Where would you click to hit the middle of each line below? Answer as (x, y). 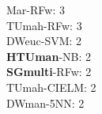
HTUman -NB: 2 (49, 56)
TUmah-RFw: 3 (44, 25)
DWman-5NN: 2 (45, 103)
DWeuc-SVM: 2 (44, 41)
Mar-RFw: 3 (36, 9)
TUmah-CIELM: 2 (51, 87)
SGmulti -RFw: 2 (49, 72)
